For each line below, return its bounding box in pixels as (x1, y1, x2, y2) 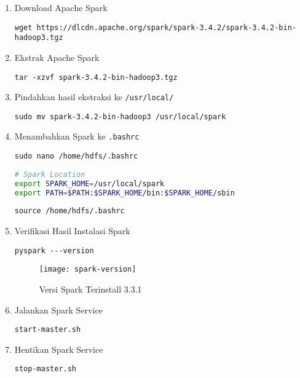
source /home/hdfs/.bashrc (14, 207, 125, 216)
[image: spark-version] (39, 265, 136, 274)
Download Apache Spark (14, 1, 108, 14)
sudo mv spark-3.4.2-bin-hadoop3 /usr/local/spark (14, 112, 226, 121)
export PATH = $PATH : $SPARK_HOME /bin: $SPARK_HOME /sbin (14, 188, 235, 197)
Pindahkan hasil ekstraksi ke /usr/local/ (14, 90, 174, 103)
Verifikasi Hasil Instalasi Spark (14, 224, 130, 237)
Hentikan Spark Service (14, 342, 103, 355)
